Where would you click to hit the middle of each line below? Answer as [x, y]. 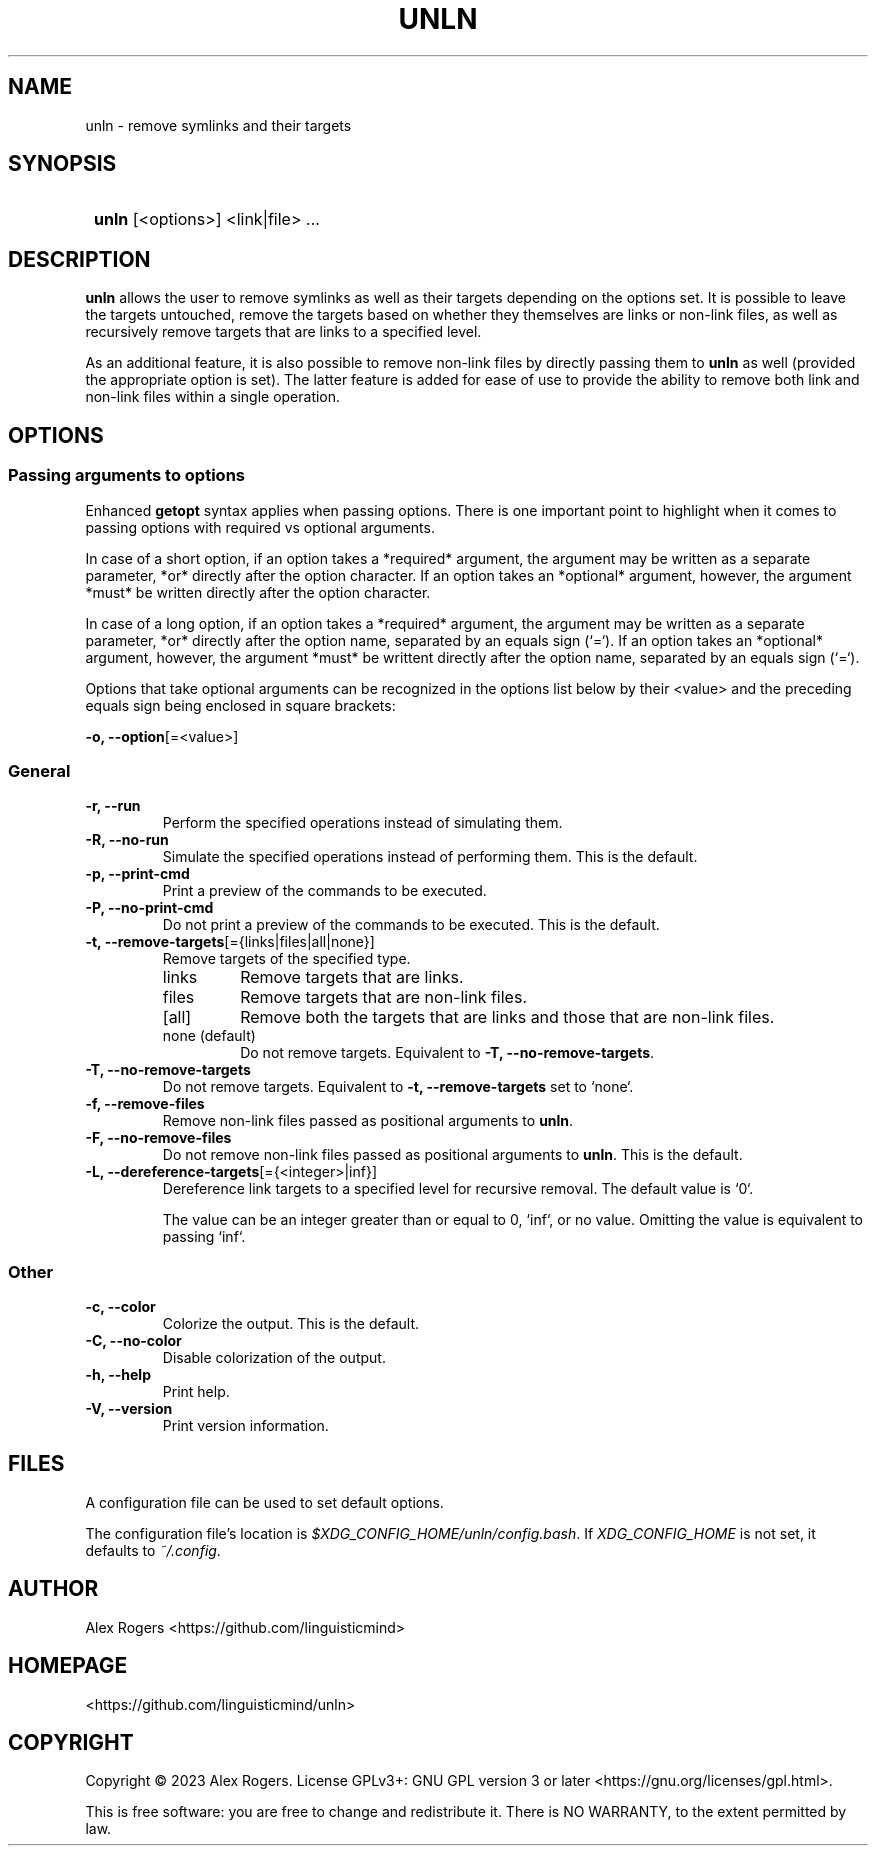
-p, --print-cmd [137, 874]
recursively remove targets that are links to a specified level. [283, 332]
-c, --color [120, 1306]
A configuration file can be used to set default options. [264, 1502]
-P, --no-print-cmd [149, 908]
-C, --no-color [133, 1340]
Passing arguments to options [126, 475]
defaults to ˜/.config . [153, 1550]
